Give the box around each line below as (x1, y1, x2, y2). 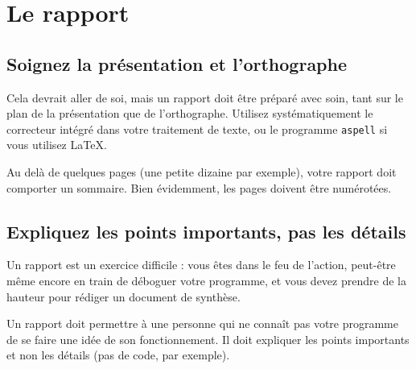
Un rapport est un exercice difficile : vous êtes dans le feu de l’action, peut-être (6, 256, 396, 273)
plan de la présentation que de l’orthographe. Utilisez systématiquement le (6, 105, 373, 122)
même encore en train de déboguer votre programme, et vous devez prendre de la (6, 272, 406, 288)
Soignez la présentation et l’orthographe (6, 51, 348, 76)
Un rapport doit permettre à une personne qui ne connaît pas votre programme (6, 315, 398, 332)
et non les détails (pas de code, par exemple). (6, 346, 230, 363)
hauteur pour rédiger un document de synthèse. (6, 288, 241, 305)
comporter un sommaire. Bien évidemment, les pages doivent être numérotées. (6, 179, 392, 196)
